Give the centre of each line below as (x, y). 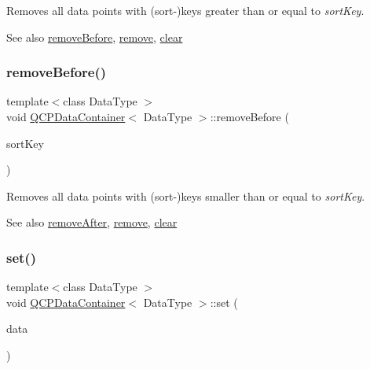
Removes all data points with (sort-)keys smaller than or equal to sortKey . (186, 196)
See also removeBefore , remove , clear (95, 37)
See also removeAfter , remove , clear (92, 222)
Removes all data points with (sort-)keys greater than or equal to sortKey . (185, 10)
